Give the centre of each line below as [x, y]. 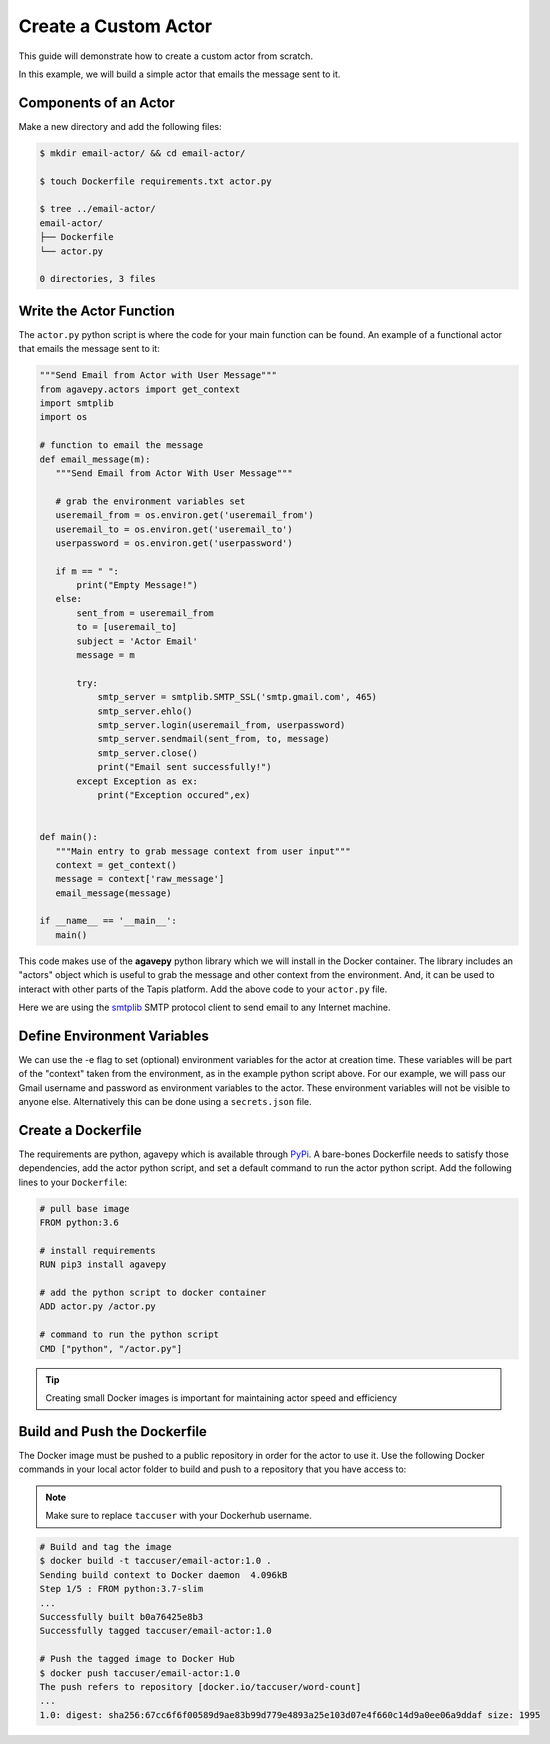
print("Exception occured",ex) [174, 794]
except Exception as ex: [137, 781]
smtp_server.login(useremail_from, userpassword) [221, 724]
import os [63, 417]
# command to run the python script [129, 1334]
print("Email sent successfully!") [184, 767]
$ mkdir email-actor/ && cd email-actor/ [142, 153]
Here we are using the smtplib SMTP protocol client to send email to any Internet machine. [204, 1007]
